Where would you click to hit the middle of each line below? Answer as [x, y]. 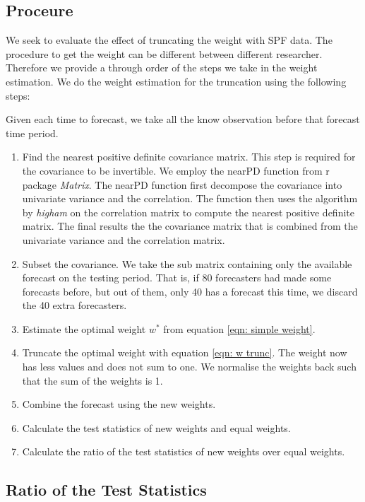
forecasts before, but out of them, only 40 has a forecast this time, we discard [190, 291]
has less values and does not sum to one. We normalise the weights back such [189, 367]
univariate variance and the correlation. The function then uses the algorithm [190, 198]
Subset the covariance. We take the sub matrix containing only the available [187, 263]
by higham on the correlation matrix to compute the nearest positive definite [188, 212]
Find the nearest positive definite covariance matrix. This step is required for [189, 157]
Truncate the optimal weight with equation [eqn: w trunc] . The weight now [185, 352]
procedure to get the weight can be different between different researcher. [164, 53]
